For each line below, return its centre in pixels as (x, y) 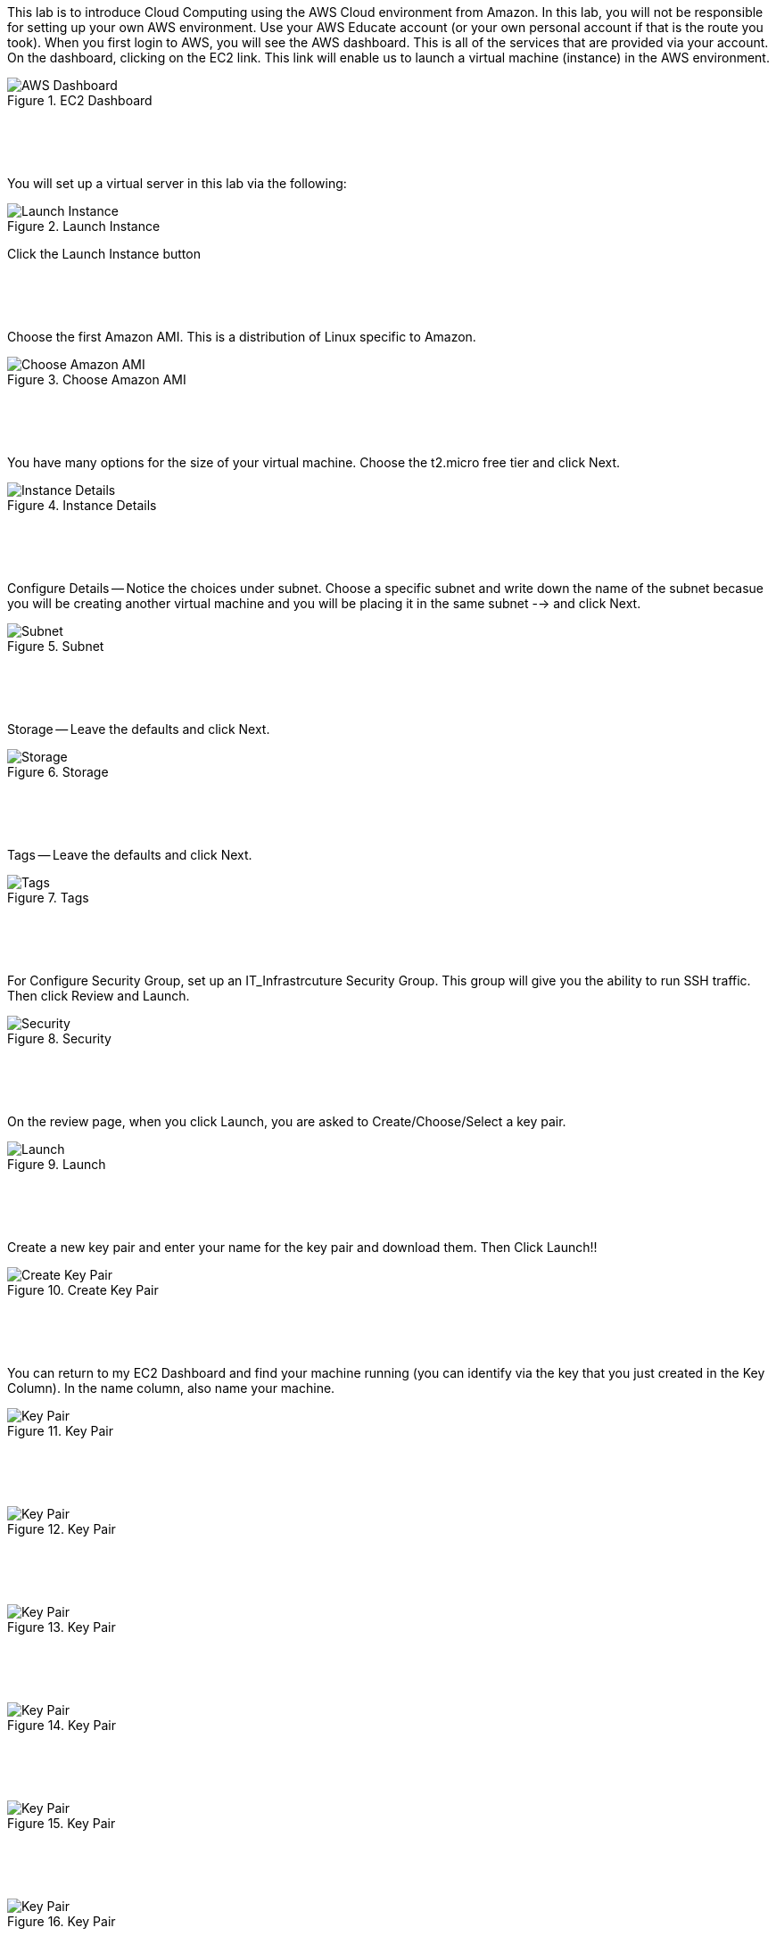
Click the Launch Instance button (104, 254)
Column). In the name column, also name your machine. (171, 1388)
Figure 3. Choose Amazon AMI (97, 379)
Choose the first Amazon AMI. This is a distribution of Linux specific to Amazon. (242, 337)
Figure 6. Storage (58, 772)
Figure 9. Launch (57, 1164)
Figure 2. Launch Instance (84, 226)
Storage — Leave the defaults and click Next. (139, 729)
